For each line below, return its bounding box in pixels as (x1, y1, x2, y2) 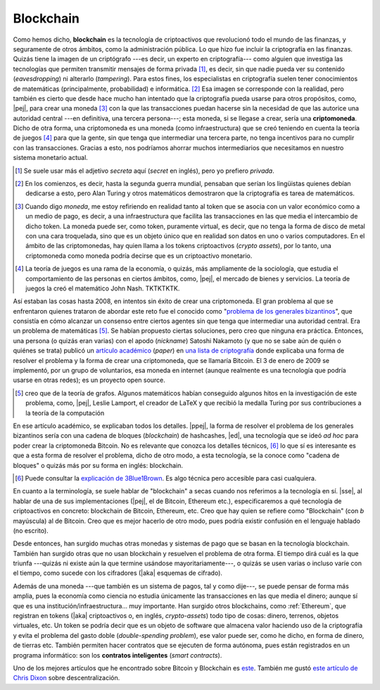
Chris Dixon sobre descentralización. (13, 674, 120, 682)
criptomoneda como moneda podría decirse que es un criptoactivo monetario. (25, 251, 253, 260)
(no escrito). (13, 526, 49, 535)
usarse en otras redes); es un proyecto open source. (13, 376, 165, 384)
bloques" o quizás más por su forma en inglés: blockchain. (13, 461, 183, 469)
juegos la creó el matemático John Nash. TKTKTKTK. (25, 284, 180, 292)
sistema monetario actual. (13, 154, 88, 162)
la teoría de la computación (25, 409, 105, 417)
